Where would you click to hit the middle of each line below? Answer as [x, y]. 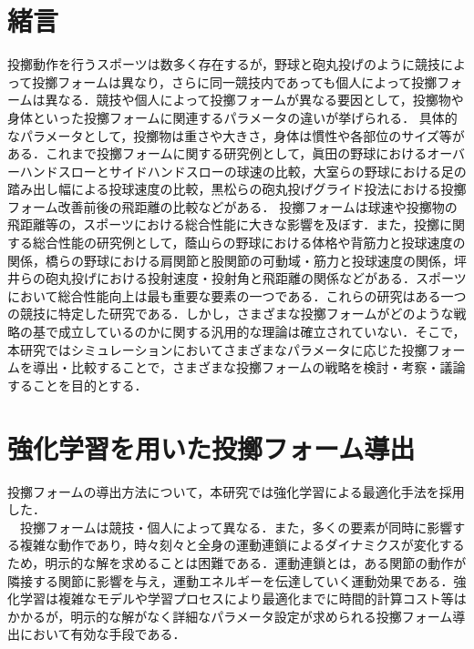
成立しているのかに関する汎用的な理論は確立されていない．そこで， [262, 332]
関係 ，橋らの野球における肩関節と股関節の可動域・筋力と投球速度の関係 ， [231, 260]
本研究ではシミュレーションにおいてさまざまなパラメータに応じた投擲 [217, 349]
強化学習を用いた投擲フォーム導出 [211, 447]
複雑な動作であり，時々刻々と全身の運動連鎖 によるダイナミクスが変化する [242, 545]
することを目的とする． [77, 385]
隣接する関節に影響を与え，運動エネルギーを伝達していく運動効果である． [231, 580]
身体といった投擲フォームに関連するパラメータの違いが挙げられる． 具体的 [232, 117]
